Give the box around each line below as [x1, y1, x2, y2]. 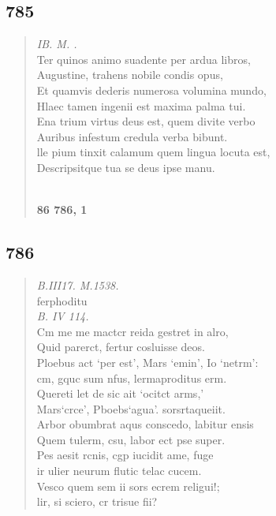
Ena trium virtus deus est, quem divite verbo [36, 113, 255, 129]
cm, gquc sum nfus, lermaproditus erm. [36, 369, 227, 386]
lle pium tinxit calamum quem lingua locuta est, [36, 144, 270, 160]
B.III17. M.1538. [36, 276, 119, 293]
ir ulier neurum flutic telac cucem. [36, 462, 202, 479]
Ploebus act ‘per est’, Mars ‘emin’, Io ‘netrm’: [36, 353, 259, 370]
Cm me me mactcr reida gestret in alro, [36, 323, 229, 339]
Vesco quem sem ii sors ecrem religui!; [36, 477, 220, 494]
